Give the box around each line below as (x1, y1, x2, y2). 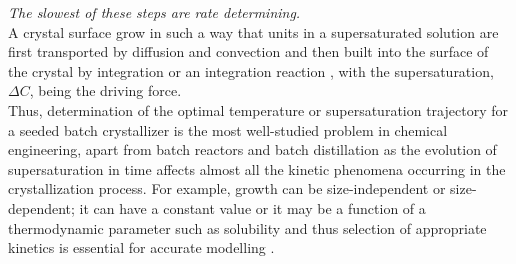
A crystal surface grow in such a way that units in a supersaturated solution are (8, 21, 499, 42)
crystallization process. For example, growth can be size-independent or (8, 178, 446, 199)
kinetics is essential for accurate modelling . (8, 237, 275, 258)
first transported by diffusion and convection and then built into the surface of (8, 41, 489, 62)
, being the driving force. (29, 80, 182, 101)
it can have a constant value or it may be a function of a (79, 197, 426, 218)
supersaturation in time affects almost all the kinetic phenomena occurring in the (8, 158, 506, 179)
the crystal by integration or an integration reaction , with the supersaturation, (8, 60, 494, 81)
